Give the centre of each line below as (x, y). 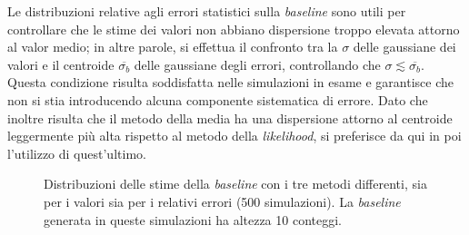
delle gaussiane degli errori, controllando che (257, 64)
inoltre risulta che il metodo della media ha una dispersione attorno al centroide (230, 117)
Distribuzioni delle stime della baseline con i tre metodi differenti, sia (235, 184)
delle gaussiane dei (404, 47)
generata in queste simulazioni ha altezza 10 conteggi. (193, 219)
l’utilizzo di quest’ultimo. (77, 153)
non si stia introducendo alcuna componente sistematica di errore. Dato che (218, 99)
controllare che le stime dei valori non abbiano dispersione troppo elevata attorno (234, 29)
